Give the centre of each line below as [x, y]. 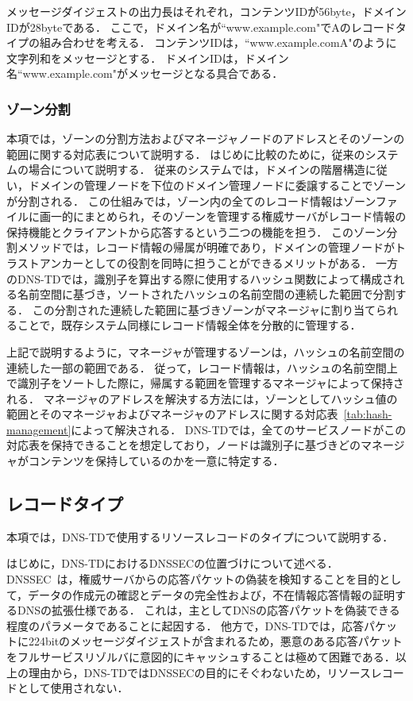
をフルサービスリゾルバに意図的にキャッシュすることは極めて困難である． [201, 657]
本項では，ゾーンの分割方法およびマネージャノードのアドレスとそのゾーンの [206, 139]
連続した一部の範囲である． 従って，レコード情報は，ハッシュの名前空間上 [202, 367]
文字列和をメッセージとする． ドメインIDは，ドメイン [148, 58]
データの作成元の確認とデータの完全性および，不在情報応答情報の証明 [212, 594]
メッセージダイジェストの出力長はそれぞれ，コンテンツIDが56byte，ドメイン [206, 11]
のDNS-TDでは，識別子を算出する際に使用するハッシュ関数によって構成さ [200, 278]
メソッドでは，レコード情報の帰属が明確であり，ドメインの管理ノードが [206, 247]
